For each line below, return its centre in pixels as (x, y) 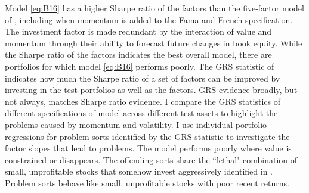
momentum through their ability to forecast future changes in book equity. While (154, 43)
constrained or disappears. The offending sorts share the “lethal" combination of (151, 159)
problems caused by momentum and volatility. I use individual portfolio (136, 124)
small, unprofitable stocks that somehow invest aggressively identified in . (139, 171)
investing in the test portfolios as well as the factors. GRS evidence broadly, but (151, 90)
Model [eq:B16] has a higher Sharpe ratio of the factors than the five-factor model (154, 8)
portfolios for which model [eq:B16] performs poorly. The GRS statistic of (140, 66)
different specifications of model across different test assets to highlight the (141, 113)
